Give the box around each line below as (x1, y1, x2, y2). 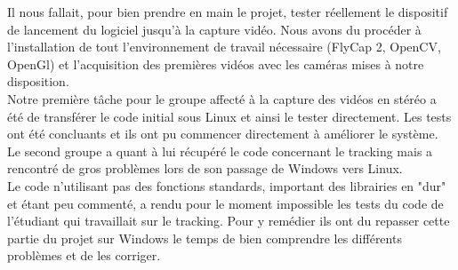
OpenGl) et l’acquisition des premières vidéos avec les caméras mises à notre (7, 54, 424, 73)
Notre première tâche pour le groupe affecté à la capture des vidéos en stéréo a (7, 89, 437, 107)
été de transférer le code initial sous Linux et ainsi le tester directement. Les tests (7, 107, 452, 125)
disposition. (7, 72, 69, 91)
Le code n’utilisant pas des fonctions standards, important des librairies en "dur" (7, 176, 446, 195)
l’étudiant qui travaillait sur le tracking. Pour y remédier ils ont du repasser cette (7, 211, 450, 230)
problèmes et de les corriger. (7, 246, 161, 265)
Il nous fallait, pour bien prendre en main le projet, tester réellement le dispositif (7, 3, 448, 20)
